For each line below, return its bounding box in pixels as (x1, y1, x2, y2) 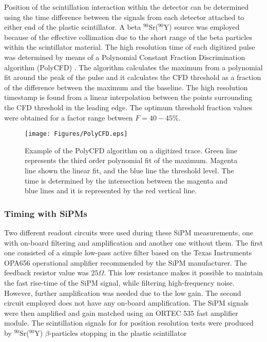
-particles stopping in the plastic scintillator (49, 327, 187, 338)
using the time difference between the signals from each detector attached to (4, 11, 244, 22)
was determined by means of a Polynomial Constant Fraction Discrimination (4, 51, 245, 62)
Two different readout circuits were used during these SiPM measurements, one (4, 227, 253, 237)
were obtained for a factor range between (4, 112, 133, 123)
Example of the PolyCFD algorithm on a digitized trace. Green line (25, 145, 238, 155)
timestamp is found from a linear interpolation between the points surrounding (4, 92, 253, 103)
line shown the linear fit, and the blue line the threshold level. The (25, 165, 234, 175)
